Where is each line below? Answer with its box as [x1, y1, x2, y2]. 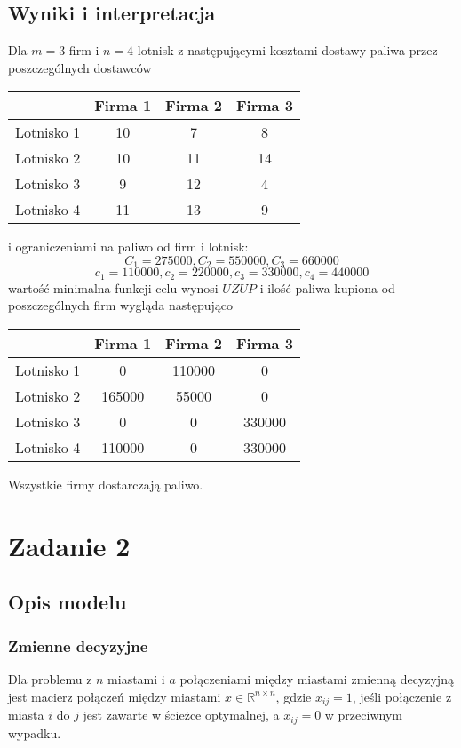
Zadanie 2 [8, 527, 131, 563]
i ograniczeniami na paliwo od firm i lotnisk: [8, 237, 249, 256]
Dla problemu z [8, 670, 92, 688]
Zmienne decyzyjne [8, 634, 148, 656]
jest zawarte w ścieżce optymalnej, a [83, 705, 280, 724]
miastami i [107, 670, 165, 688]
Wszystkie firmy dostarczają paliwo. [8, 475, 203, 494]
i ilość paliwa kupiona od [259, 278, 395, 297]
